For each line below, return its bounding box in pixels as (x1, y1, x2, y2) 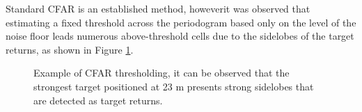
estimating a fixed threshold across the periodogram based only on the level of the (6, 15, 356, 29)
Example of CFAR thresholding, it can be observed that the (33, 65, 290, 80)
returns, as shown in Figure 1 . (6, 42, 134, 56)
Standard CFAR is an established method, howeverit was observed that (6, 1, 310, 15)
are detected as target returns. (33, 93, 163, 107)
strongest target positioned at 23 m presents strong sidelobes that (33, 79, 314, 93)
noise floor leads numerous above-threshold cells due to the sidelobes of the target (6, 29, 354, 43)
